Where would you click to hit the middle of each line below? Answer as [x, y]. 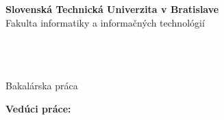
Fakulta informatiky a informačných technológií [105, 22]
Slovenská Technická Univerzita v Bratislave [112, 9]
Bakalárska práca [42, 85]
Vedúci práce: [38, 108]
